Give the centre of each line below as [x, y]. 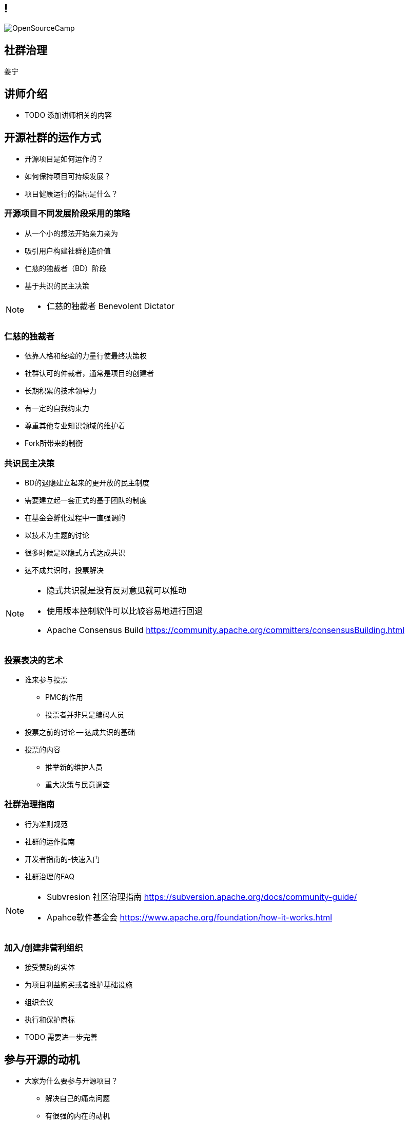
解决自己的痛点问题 [77, 1098]
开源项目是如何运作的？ [64, 158]
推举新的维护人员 [74, 767]
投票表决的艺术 [34, 660]
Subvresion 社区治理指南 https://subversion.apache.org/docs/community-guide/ [202, 897]
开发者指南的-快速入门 [62, 859]
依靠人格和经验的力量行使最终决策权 [86, 356]
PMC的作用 [64, 697]
